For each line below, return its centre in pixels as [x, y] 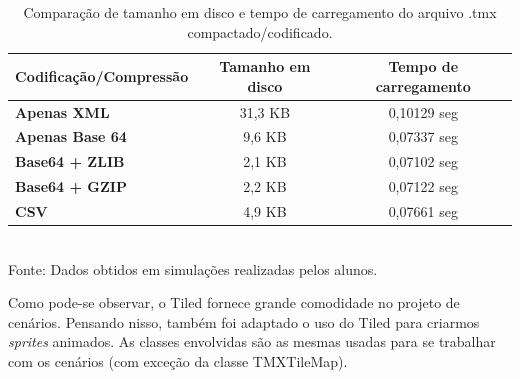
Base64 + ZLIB [70, 161]
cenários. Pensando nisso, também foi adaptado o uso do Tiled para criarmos [244, 321]
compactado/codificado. [260, 31]
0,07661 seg [423, 211]
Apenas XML [62, 111]
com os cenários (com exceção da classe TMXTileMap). [178, 361]
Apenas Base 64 [71, 136]
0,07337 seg [423, 136]
